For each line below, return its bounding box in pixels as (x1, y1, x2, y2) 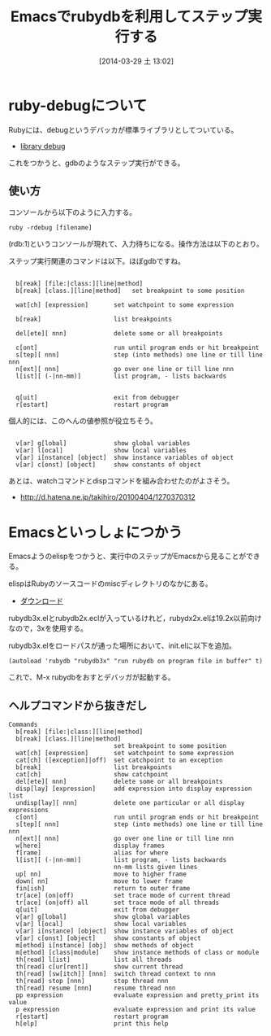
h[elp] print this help (15, 1020, 169, 1028)
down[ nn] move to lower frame (15, 877, 183, 885)
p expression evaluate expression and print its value (15, 1006, 256, 1014)
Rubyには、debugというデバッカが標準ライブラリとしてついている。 (8, 125, 239, 134)
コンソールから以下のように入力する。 (8, 207, 136, 216)
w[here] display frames (15, 841, 165, 850)
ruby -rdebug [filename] (8, 223, 92, 232)
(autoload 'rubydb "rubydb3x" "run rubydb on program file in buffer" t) (8, 657, 264, 666)
